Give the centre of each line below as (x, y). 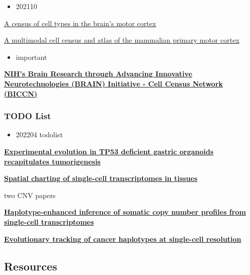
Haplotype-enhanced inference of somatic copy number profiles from (125, 212)
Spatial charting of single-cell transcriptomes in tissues (101, 178)
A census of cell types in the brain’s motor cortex (80, 23)
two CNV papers (30, 195)
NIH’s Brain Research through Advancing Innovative (98, 74)
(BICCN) (21, 93)
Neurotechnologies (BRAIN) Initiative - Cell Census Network (114, 83)
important (31, 57)
